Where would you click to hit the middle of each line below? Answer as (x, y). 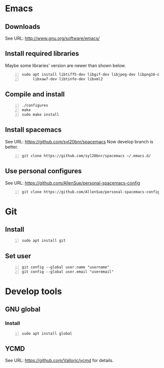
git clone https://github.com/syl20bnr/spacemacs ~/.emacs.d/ (86, 156)
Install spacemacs (33, 130)
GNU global (23, 310)
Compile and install (35, 94)
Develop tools (33, 291)
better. (12, 147)
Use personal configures (43, 171)
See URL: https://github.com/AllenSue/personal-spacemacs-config (73, 183)
